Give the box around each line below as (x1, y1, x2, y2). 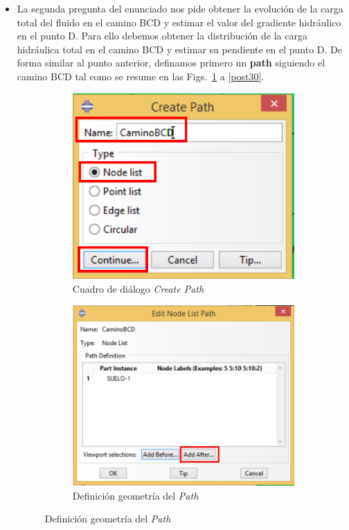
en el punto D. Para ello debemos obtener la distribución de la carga (17, 28, 307, 43)
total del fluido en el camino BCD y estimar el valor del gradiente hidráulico (17, 15, 341, 29)
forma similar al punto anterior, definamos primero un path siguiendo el (17, 55, 325, 70)
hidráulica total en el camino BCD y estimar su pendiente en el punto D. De (17, 42, 343, 56)
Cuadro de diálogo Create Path (72, 281, 204, 295)
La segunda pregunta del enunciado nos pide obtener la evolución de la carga (17, 1, 343, 15)
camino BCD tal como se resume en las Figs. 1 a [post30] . (17, 68, 265, 83)
